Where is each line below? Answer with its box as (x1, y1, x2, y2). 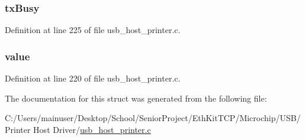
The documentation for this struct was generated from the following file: (5, 92, 267, 104)
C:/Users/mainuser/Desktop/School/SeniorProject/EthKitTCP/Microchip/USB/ (5, 112, 301, 124)
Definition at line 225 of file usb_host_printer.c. (5, 24, 181, 36)
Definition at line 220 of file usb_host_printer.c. (5, 72, 181, 84)
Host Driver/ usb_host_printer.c (33, 123, 151, 135)
